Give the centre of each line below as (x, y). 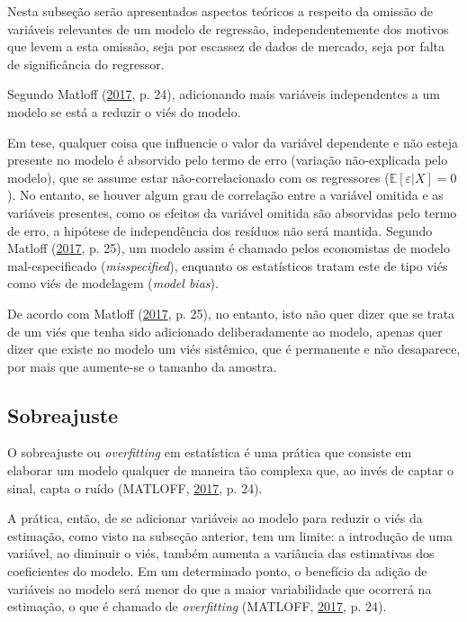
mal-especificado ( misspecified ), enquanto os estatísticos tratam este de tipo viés (228, 265)
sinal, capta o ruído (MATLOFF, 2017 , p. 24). (135, 487)
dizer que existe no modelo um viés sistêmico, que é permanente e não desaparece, (234, 349)
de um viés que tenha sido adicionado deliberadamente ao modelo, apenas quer (225, 331)
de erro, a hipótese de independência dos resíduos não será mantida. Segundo (220, 230)
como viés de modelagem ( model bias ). (113, 283)
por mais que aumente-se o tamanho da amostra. (142, 366)
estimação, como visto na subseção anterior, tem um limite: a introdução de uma (230, 535)
